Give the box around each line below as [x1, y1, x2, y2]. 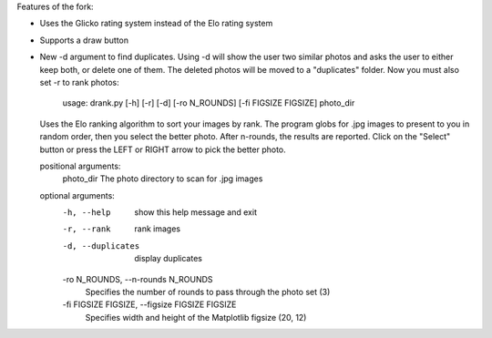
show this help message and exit [134, 207, 257, 218]
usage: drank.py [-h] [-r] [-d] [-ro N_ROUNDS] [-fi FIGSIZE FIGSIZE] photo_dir [62, 97, 355, 108]
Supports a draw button [39, 35, 129, 46]
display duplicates [134, 253, 202, 264]
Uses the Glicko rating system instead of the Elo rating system [39, 18, 273, 29]
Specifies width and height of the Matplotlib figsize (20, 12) [85, 312, 307, 323]
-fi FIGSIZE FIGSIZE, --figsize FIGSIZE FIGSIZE [62, 299, 237, 310]
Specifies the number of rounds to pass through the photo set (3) [85, 287, 331, 298]
